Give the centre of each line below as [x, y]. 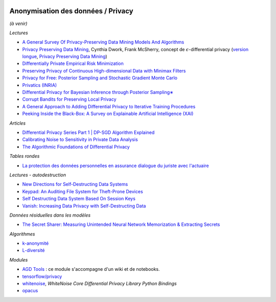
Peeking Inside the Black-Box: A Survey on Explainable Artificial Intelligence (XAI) [108, 114]
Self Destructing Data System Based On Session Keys [79, 199]
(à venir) [18, 24]
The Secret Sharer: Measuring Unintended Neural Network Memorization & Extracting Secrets [121, 224]
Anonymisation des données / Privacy [71, 11]
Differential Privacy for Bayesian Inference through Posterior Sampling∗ [98, 92]
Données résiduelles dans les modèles [50, 215]
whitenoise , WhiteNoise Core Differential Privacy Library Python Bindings [99, 284]
